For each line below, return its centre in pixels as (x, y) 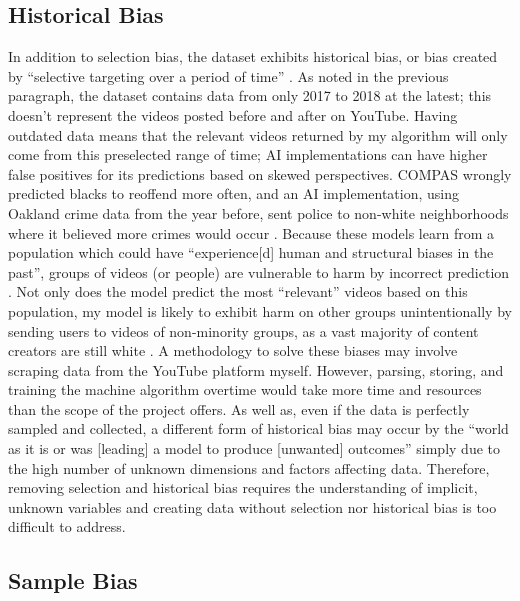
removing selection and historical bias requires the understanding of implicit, (243, 487)
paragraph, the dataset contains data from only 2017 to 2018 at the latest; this (250, 95)
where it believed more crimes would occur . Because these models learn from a (251, 232)
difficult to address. (67, 526)
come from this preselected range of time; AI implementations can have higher (248, 154)
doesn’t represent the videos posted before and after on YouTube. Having (233, 114)
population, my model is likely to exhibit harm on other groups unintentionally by (260, 310)
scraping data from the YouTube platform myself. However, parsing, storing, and (256, 369)
